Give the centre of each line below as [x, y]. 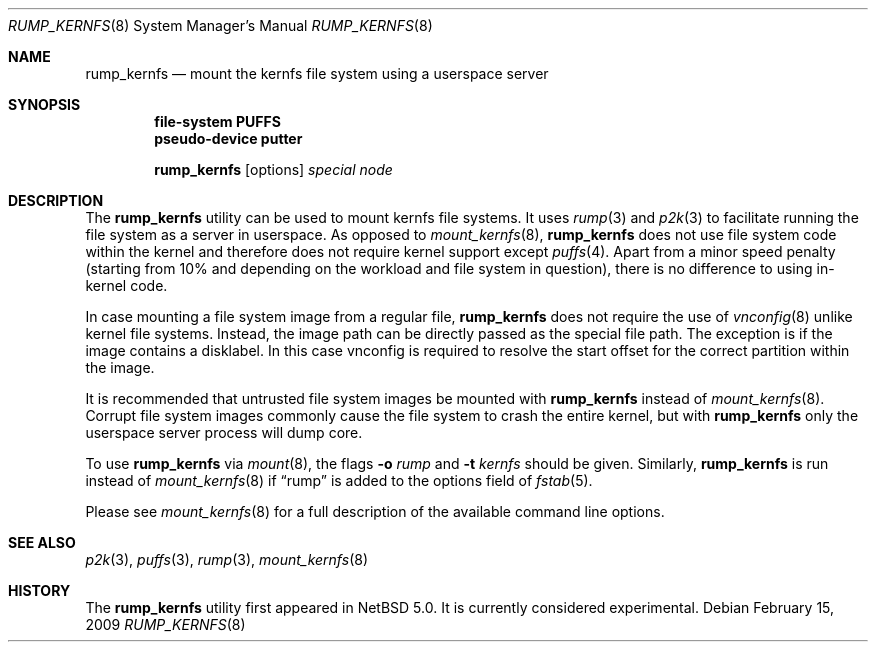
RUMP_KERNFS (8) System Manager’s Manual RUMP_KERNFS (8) [220, 25]
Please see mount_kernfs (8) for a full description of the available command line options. [375, 511]
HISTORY [39, 590]
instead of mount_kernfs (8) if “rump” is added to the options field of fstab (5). [339, 480]
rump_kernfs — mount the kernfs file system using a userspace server [317, 73]
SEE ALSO [42, 542]
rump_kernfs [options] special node [273, 169]
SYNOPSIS [44, 104]
